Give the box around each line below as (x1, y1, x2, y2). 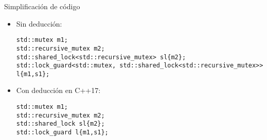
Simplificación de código (4, 1, 80, 11)
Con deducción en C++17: (16, 85, 101, 96)
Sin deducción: (16, 18, 62, 29)
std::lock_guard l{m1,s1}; (16, 129, 109, 136)
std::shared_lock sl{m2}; (16, 120, 105, 128)
